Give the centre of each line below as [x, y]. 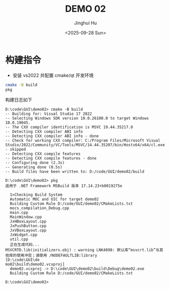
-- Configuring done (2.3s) [35, 163]
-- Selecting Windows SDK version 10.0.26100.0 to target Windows [77, 118]
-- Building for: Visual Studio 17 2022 [49, 114]
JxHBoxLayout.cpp [28, 221]
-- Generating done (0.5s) [34, 167]
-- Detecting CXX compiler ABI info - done [52, 136]
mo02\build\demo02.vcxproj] [35, 265]
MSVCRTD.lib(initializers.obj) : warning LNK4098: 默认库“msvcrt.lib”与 [82, 250]
